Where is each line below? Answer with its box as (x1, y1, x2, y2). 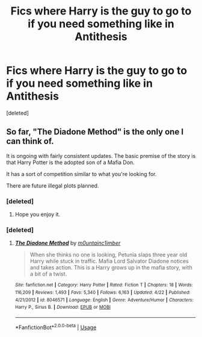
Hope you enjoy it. (14, 211, 61, 218)
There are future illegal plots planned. (6, 182, 99, 189)
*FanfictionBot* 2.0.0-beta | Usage (14, 323, 97, 331)
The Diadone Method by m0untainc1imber (14, 239, 121, 247)
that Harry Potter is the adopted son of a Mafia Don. (6, 159, 135, 166)
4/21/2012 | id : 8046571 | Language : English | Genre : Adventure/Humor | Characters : (14, 297, 194, 303)
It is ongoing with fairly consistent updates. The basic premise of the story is (6, 152, 196, 159)
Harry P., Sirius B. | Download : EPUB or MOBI (14, 304, 111, 310)
